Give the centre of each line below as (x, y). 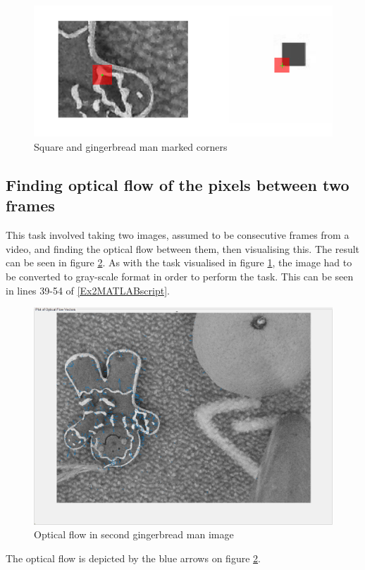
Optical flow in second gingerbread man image (134, 534)
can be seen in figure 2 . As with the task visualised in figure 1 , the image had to (179, 262)
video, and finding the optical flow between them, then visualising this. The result (183, 248)
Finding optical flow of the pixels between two (178, 185)
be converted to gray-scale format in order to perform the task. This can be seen (180, 276)
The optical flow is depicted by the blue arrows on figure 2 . (133, 558)
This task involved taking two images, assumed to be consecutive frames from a (178, 235)
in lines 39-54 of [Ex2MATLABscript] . (88, 290)
